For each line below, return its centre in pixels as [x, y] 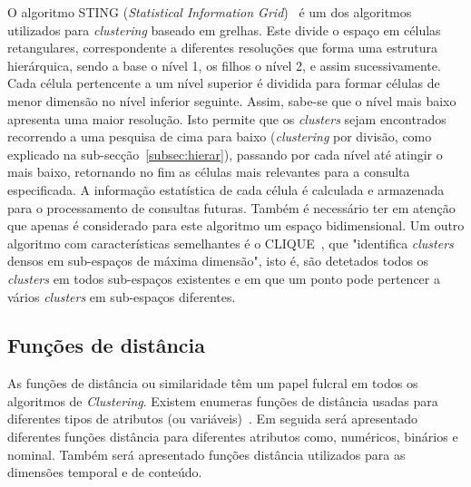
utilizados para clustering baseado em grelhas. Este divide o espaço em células [224, 29]
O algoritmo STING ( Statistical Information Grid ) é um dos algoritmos [210, 12]
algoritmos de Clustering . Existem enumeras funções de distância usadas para [223, 400]
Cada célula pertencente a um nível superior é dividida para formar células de [224, 83]
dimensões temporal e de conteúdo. [105, 472]
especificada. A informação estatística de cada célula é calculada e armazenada [226, 189]
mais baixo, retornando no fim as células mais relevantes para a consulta [209, 172]
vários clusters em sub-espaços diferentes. [122, 296]
